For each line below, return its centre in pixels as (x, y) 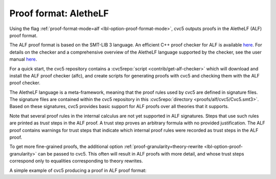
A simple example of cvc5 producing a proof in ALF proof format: (78, 170)
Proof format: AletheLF (59, 13)
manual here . (23, 59)
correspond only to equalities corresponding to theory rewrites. (76, 161)
